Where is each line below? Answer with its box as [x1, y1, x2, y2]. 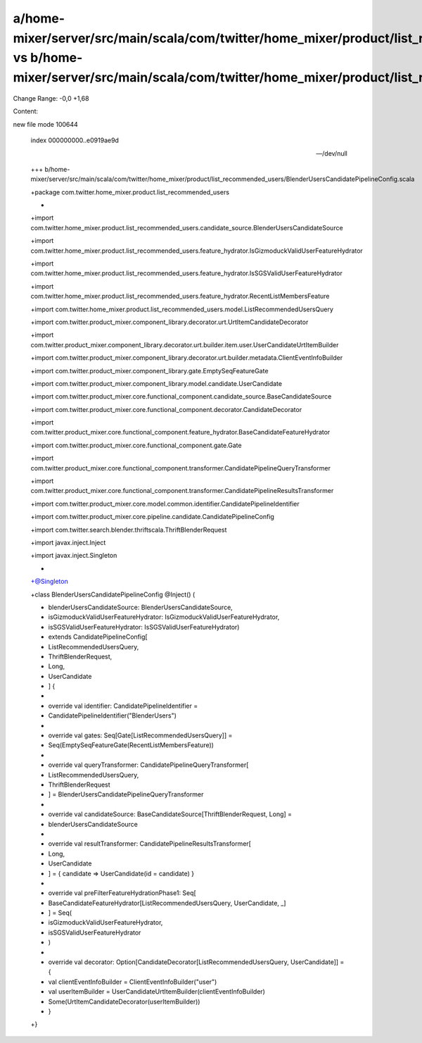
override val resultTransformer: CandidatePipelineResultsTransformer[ [48, 839, 251, 848]
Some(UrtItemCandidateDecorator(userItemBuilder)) [48, 997, 200, 1006]
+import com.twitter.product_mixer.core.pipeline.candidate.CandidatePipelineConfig [30, 513, 274, 521]
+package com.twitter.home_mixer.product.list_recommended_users [30, 187, 230, 196]
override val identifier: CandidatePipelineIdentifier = [48, 701, 198, 710]
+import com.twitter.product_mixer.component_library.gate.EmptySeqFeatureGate [30, 366, 269, 375]
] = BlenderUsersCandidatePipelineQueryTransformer [48, 790, 204, 799]
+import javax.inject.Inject [30, 539, 106, 547]
